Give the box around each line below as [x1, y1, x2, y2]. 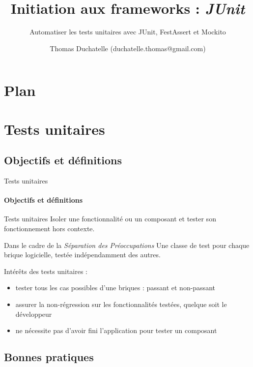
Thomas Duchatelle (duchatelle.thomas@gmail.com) [50, 43, 206, 53]
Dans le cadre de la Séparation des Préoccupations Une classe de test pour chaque [4, 240, 250, 250]
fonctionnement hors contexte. [4, 223, 95, 234]
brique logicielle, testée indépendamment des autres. [4, 249, 161, 260]
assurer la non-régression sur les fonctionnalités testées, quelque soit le [15, 299, 227, 309]
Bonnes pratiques [4, 349, 94, 365]
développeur [15, 308, 52, 319]
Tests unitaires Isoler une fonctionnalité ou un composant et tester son [4, 214, 216, 224]
